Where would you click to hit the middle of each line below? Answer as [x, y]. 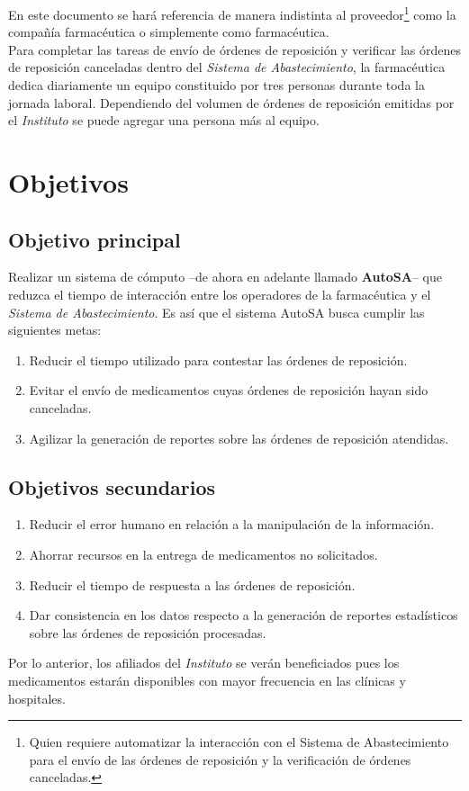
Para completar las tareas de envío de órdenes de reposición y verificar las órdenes [234, 49]
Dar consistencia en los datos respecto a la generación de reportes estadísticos [244, 615]
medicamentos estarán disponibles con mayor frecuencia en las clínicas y [207, 680]
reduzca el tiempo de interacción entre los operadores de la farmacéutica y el [220, 294]
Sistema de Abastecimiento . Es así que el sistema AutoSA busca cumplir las [216, 312]
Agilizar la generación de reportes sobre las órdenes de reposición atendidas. [239, 438]
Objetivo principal [95, 239]
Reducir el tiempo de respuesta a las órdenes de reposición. [192, 584]
